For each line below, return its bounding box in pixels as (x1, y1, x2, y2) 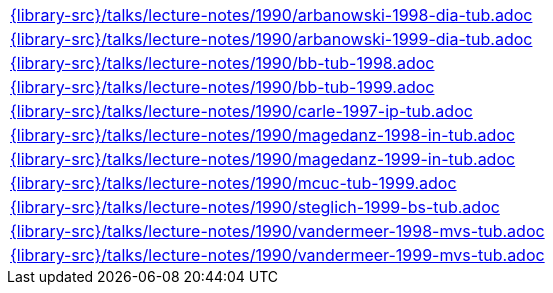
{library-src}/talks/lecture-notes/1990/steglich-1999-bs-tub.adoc (10, 197, 500, 217)
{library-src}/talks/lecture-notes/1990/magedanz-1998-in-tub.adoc (10, 125, 516, 145)
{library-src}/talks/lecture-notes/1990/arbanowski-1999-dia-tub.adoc (10, 29, 533, 49)
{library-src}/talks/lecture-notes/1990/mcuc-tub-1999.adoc (10, 173, 457, 193)
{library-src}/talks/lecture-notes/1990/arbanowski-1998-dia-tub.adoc (10, 5, 533, 25)
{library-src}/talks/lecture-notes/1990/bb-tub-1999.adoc (10, 77, 435, 97)
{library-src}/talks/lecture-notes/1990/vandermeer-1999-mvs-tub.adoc (10, 245, 545, 265)
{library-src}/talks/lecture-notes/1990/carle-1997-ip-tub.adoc (10, 101, 473, 121)
